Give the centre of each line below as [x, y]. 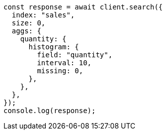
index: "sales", [43, 15]
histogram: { [54, 47]
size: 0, [29, 23]
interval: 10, [64, 63]
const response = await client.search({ [83, 7]
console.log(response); [50, 111]
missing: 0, [60, 71]
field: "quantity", [75, 55]
